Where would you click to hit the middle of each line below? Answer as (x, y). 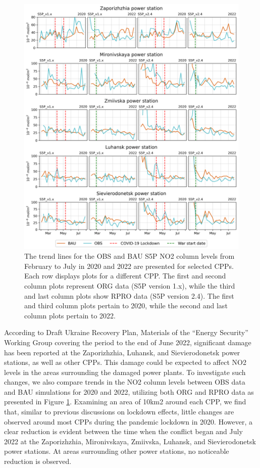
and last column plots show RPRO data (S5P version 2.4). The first (129, 295)
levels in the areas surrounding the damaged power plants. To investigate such (125, 372)
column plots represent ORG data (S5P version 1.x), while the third (130, 285)
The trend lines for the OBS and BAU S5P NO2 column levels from (129, 256)
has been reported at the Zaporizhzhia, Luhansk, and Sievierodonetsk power (122, 352)
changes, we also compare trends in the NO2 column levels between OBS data (125, 382)
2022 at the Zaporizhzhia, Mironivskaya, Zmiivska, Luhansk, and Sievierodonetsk (130, 441)
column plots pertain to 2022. (70, 315)
